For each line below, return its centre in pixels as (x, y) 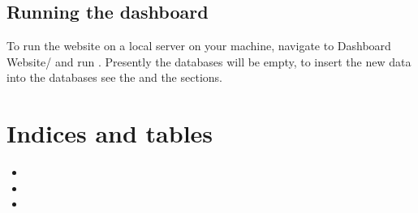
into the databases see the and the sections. (114, 77)
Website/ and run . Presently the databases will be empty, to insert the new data (209, 61)
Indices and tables (110, 133)
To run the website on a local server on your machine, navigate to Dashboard (199, 46)
